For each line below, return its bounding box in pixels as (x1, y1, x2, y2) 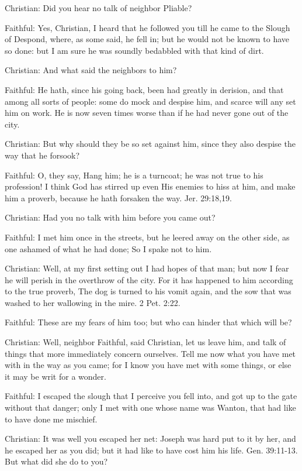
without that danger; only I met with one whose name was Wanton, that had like (5, 401, 296, 414)
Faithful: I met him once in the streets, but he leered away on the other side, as (5, 231, 290, 243)
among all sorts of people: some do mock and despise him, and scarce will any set (5, 95, 296, 107)
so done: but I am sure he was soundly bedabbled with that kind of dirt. (5, 44, 264, 56)
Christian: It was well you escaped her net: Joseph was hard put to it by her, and (5, 432, 296, 445)
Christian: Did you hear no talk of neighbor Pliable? (5, 2, 192, 13)
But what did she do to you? (5, 455, 108, 467)
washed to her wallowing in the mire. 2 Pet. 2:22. (5, 296, 180, 308)
